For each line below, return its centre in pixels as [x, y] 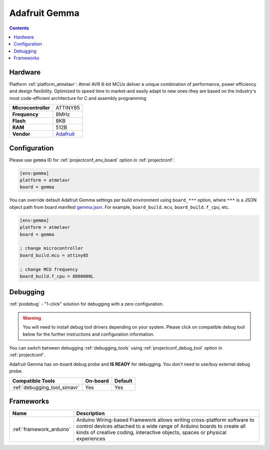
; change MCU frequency [49, 269]
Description [90, 414]
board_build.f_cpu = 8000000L [57, 276]
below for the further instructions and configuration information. [88, 334]
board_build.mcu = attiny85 [54, 255]
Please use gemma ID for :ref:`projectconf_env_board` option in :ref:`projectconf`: [92, 160]
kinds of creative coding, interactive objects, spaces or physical [151, 433]
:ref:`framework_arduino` [41, 430]
